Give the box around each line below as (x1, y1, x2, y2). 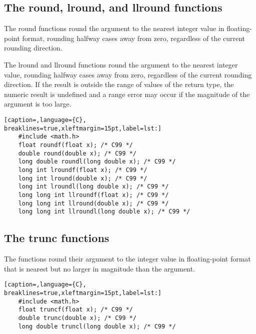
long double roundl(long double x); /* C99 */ (18, 158, 176, 165)
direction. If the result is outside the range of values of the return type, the (4, 79, 234, 89)
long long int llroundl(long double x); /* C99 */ (18, 208, 190, 215)
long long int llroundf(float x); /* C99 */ (18, 191, 169, 198)
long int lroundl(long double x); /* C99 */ (18, 183, 169, 190)
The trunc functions (4, 230, 109, 245)
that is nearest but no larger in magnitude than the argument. (4, 263, 195, 273)
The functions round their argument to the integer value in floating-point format (4, 253, 251, 264)
